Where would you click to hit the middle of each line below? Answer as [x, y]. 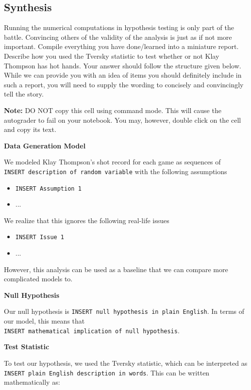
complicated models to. [38, 279]
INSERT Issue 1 [40, 237]
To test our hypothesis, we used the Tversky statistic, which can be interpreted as [126, 363]
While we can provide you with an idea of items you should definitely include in [123, 75]
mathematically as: [32, 382]
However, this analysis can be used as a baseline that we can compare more [116, 269]
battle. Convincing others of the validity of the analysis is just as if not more [118, 37]
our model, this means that [44, 321]
